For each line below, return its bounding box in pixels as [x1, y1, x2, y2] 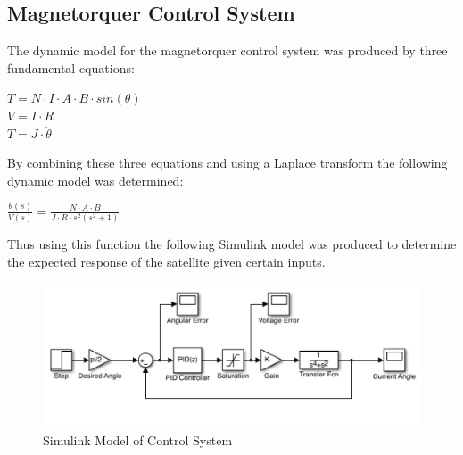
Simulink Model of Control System [43, 430, 233, 449]
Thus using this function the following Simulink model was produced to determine [7, 234, 457, 252]
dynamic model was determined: [7, 170, 184, 189]
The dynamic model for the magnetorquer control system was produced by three [7, 41, 448, 60]
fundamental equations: [7, 58, 135, 77]
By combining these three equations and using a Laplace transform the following [7, 153, 448, 172]
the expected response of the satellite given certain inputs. [7, 252, 326, 270]
